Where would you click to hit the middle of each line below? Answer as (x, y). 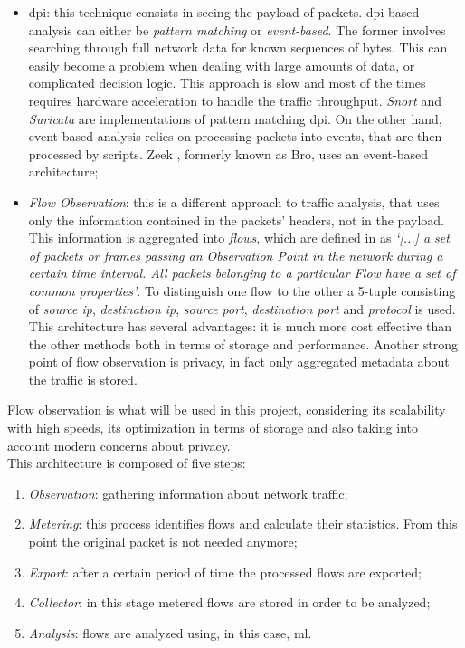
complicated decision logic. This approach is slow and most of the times (227, 83)
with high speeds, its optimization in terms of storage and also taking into (213, 428)
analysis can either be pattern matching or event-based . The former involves (237, 29)
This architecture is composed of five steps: (127, 463)
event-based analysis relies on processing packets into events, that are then (235, 136)
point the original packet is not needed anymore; (163, 542)
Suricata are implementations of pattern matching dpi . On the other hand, (235, 118)
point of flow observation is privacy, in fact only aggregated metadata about (239, 362)
